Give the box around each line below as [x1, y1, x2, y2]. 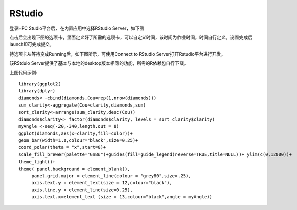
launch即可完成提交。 [9, 41, 55, 47]
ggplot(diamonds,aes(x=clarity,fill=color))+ [18, 130, 133, 136]
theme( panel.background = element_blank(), [18, 166, 131, 172]
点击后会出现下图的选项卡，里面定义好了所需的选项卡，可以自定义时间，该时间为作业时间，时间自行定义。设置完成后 [9, 34, 252, 40]
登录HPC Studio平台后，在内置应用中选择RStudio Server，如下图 [9, 25, 144, 31]
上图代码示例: [9, 69, 38, 75]
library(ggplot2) [18, 81, 61, 87]
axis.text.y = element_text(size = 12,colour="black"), [31, 180, 172, 186]
